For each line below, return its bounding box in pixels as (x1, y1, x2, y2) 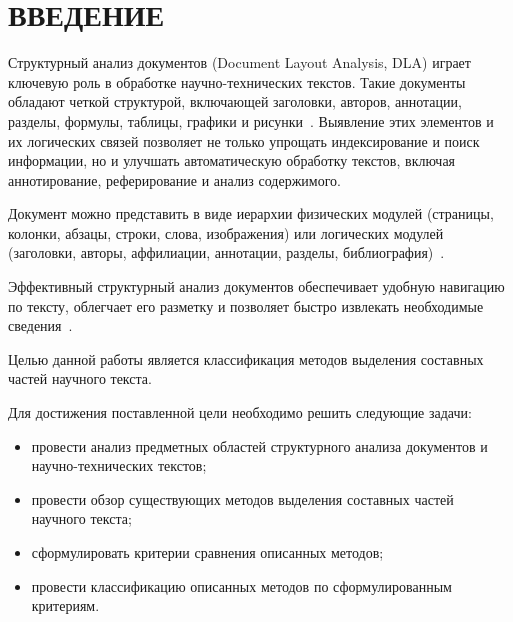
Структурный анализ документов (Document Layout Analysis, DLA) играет (8, 52, 471, 73)
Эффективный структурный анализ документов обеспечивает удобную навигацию (8, 276, 505, 297)
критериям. (31, 595, 100, 616)
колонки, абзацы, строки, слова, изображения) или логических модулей (8, 222, 444, 243)
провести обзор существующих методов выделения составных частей (31, 488, 454, 509)
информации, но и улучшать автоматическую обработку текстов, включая (8, 150, 456, 171)
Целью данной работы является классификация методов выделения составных (8, 348, 484, 369)
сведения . (8, 315, 73, 336)
